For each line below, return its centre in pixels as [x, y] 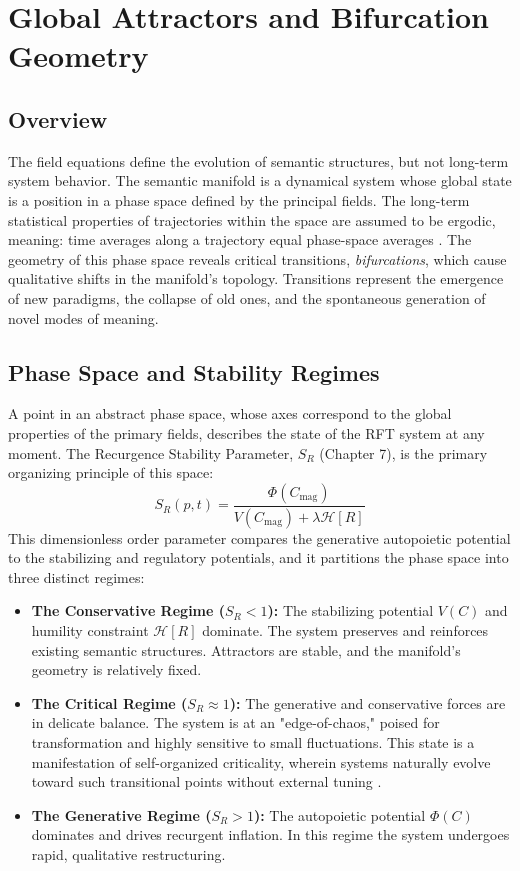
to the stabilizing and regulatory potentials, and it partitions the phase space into [258, 557]
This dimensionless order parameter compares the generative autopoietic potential [259, 537]
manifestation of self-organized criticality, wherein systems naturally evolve [261, 761]
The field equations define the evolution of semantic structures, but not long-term [258, 160]
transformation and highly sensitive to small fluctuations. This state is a [253, 741]
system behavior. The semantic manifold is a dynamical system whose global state [260, 180]
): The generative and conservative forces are [367, 702]
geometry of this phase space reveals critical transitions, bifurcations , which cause [257, 258]
